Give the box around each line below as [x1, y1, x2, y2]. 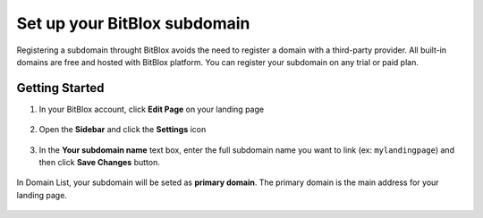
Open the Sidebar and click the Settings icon [38, 124, 207, 135]
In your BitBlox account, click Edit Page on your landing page [38, 104, 264, 114]
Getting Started [16, 80, 105, 96]
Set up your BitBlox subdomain [16, 13, 250, 33]
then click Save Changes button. [38, 157, 160, 168]
